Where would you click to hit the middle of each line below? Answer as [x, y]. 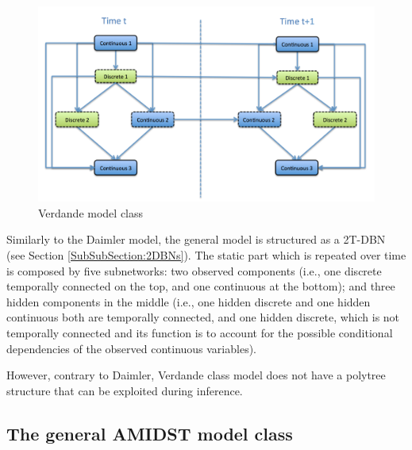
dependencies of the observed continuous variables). [131, 348]
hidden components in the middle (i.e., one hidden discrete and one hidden [189, 301]
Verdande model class [91, 212]
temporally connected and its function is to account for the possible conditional [200, 332]
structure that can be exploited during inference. [125, 390]
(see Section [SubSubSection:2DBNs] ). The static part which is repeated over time [206, 254]
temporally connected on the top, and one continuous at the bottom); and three [201, 286]
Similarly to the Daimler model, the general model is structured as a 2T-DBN [196, 239]
